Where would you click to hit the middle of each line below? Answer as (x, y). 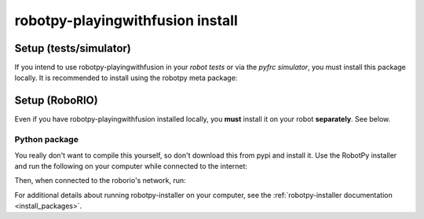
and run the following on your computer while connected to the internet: (131, 166)
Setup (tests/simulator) (73, 48)
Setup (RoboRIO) (56, 101)
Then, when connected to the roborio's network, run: (100, 181)
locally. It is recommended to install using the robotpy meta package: (126, 78)
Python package (46, 140)
